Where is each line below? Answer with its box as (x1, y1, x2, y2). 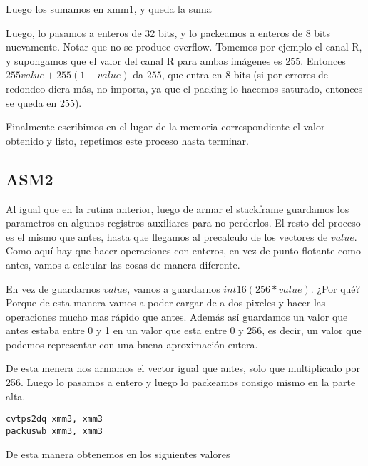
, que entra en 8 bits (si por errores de (161, 67, 329, 82)
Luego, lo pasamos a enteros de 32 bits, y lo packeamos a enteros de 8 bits (6, 25, 330, 40)
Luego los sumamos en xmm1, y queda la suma (6, 1, 212, 16)
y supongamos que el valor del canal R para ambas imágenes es (6, 53, 282, 68)
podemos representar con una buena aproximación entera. (6, 336, 258, 351)
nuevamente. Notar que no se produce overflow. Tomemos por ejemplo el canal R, (6, 39, 362, 54)
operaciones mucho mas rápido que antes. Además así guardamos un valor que (6, 309, 348, 323)
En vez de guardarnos (6, 281, 101, 296)
